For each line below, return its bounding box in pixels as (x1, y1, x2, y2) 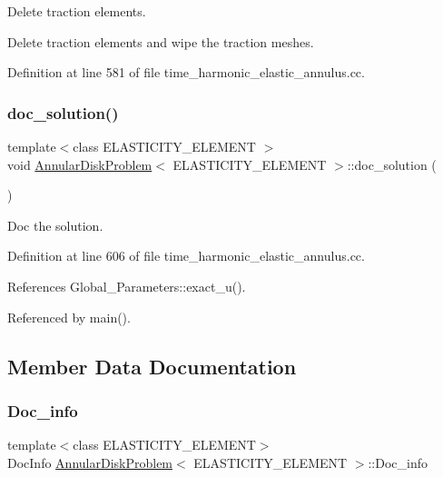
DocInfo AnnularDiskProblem (7, 452, 173, 472)
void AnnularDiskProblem (7, 154, 153, 174)
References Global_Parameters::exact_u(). (7, 276, 246, 295)
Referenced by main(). (7, 307, 131, 326)
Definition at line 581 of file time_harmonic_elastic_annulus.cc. (7, 63, 365, 82)
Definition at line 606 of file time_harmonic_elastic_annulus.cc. (7, 246, 365, 265)
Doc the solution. (7, 215, 103, 234)
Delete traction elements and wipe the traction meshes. (7, 32, 314, 51)
